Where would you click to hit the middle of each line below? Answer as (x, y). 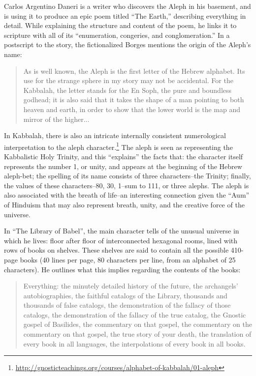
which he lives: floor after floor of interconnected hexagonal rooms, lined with (121, 240)
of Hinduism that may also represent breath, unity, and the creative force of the (124, 204)
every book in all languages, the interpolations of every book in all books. (134, 343)
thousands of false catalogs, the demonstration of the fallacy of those (127, 305)
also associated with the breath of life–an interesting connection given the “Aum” (127, 195)
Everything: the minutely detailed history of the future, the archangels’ (131, 286)
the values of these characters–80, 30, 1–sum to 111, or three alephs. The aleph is (127, 185)
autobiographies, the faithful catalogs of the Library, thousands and (125, 295)
